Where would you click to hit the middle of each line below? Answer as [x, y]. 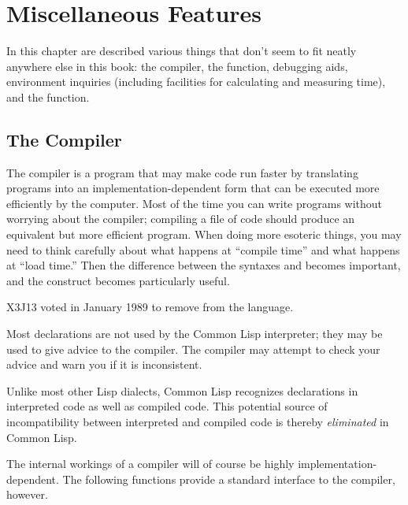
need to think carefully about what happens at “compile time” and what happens [203, 249]
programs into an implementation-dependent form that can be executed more [193, 188]
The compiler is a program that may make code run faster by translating [182, 172]
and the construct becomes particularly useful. [118, 280]
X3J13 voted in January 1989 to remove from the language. [150, 307]
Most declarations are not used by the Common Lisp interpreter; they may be [195, 334]
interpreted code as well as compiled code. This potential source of [167, 406]
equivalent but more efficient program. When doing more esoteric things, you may [204, 234]
